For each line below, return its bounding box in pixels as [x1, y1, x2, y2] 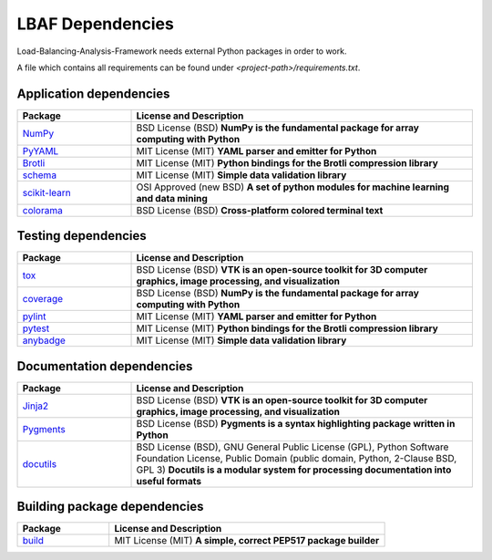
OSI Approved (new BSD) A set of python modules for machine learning [136, 181, 450, 193]
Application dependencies [16, 86, 170, 101]
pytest [22, 322, 50, 335]
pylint [22, 310, 46, 323]
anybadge [22, 334, 66, 347]
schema [22, 169, 57, 181]
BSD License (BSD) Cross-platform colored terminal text [136, 203, 384, 216]
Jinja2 [22, 399, 49, 412]
